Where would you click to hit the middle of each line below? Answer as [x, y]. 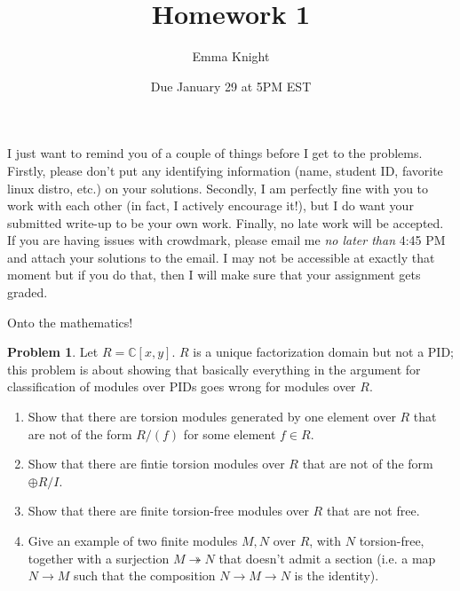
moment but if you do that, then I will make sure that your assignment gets [214, 275]
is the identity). [337, 575]
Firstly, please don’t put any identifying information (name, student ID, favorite [225, 170]
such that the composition [145, 575]
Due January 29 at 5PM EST [231, 86]
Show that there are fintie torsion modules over [156, 464]
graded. [28, 292]
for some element [230, 433]
